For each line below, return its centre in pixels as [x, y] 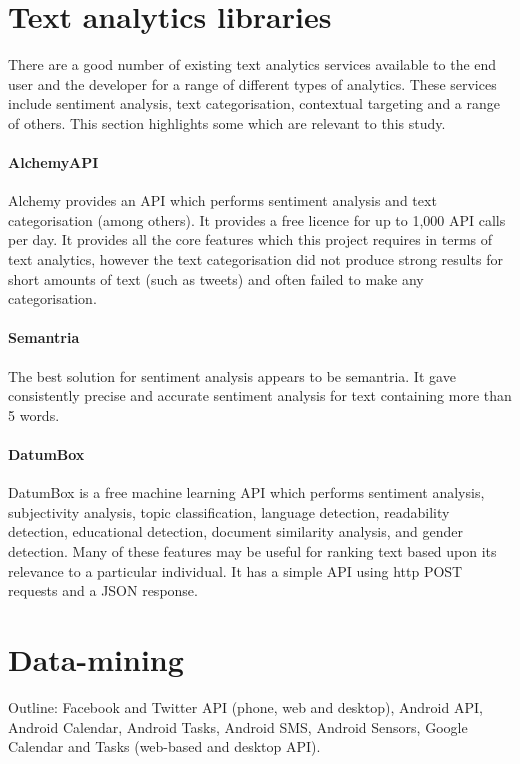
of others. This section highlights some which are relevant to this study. [227, 122]
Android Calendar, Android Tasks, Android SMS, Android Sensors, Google [238, 726]
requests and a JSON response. [103, 590]
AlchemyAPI [53, 162]
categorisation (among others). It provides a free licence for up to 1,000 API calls [257, 219]
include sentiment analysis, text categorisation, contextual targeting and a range [254, 103]
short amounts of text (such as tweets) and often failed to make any [216, 278]
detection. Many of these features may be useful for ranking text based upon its [252, 551]
